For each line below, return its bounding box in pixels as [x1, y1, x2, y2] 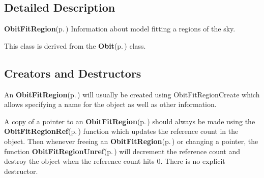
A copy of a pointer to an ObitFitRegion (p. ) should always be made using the [4, 116, 255, 126]
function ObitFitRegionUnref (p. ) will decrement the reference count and [4, 146, 241, 156]
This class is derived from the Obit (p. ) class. [4, 40, 146, 51]
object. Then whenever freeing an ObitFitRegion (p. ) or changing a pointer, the [4, 135, 258, 146]
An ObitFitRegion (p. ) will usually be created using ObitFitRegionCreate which [4, 89, 260, 99]
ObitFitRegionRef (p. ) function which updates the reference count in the [4, 126, 239, 136]
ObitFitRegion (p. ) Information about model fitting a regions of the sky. [4, 23, 236, 34]
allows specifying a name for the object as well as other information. [4, 99, 217, 110]
